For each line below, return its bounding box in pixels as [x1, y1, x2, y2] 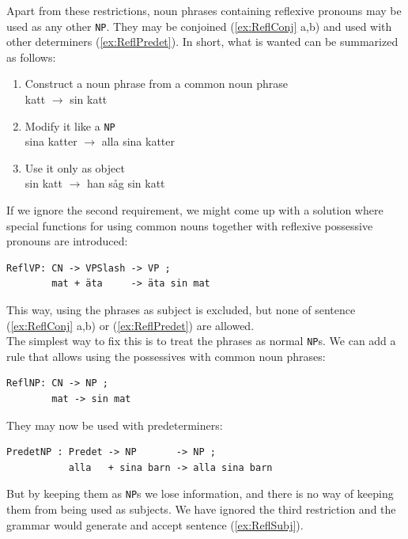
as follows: [6, 48, 56, 65]
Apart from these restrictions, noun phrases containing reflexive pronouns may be [6, 2, 402, 18]
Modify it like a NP [25, 117, 115, 134]
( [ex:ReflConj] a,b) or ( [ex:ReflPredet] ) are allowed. [6, 317, 255, 333]
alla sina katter [101, 133, 175, 150]
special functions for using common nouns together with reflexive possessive [6, 217, 373, 233]
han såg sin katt [87, 175, 165, 192]
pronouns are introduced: [6, 233, 128, 249]
